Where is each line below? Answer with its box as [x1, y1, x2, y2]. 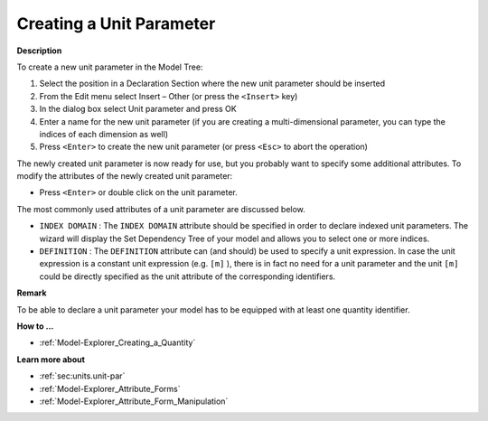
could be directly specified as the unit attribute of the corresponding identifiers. [39, 271, 336, 282]
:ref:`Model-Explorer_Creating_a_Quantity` [39, 337, 196, 348]
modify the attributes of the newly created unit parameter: [16, 171, 233, 182]
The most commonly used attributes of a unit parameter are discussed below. [16, 203, 306, 214]
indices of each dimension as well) [39, 128, 169, 139]
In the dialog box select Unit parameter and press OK [39, 104, 237, 115]
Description [16, 45, 62, 56]
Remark [16, 287, 47, 298]
